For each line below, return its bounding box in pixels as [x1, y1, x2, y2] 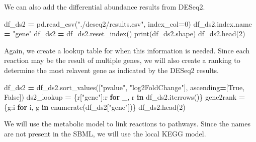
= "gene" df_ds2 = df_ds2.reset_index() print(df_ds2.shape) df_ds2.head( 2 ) [4, 28, 245, 39]
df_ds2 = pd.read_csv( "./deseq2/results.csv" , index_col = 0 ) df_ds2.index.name [4, 18, 252, 29]
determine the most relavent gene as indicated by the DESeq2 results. [4, 64, 219, 75]
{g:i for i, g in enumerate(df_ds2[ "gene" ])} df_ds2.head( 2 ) [4, 101, 186, 112]
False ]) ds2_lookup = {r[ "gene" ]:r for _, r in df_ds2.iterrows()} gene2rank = [4, 92, 245, 102]
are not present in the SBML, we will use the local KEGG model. [4, 128, 206, 138]
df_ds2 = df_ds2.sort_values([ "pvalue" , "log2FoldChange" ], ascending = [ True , [4, 82, 245, 92]
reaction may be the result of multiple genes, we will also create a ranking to [4, 55, 240, 65]
